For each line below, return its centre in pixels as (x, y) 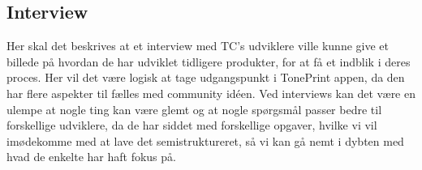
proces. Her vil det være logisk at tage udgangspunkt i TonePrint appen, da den (206, 77)
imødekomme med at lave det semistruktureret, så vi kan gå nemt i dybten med (205, 140)
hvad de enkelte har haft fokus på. (91, 157)
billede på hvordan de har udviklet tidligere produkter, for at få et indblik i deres (209, 61)
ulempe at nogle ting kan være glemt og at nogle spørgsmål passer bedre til (194, 109)
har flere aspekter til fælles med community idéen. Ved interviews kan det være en (211, 93)
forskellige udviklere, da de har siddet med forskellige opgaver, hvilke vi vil (192, 125)
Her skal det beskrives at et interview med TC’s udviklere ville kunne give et (198, 46)
